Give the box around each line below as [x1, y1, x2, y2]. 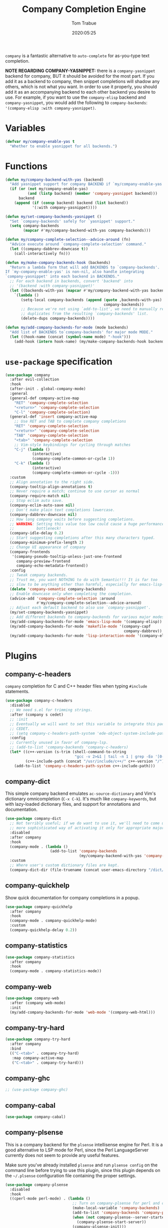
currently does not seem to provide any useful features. [5, 1152, 120, 1158]
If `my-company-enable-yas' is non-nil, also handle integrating [5, 269, 144, 274]
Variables [5, 123, 46, 134]
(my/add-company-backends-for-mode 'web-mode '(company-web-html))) [9, 1010, 155, 1015]
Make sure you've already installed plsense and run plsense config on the [5, 1162, 158, 1168]
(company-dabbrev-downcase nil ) [9, 512, 77, 517]
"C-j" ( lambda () [14, 447, 50, 452]
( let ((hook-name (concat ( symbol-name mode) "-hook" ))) [9, 334, 131, 339]
